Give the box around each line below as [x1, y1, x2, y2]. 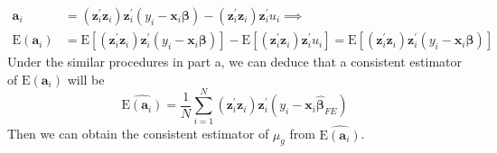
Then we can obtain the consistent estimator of [7, 124, 269, 143]
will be [67, 69, 105, 88]
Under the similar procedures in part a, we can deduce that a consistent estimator [7, 52, 463, 71]
